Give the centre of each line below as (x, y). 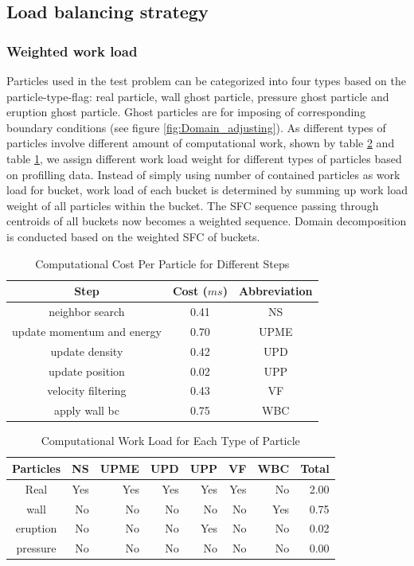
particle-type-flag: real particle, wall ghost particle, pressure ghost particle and (198, 96)
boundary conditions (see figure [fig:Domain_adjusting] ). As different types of (196, 127)
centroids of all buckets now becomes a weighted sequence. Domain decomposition (207, 221)
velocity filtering (87, 390)
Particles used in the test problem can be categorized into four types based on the (206, 80)
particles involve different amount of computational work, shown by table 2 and (201, 143)
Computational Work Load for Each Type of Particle (170, 441)
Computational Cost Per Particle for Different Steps (162, 263)
